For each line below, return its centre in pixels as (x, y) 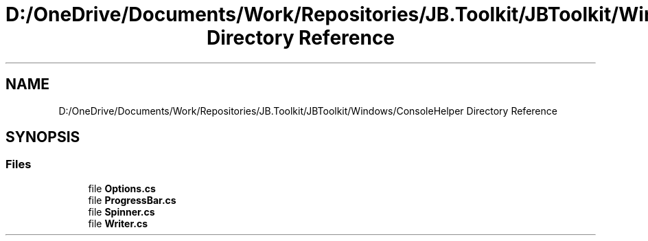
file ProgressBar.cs (132, 200)
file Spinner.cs (121, 211)
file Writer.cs (118, 223)
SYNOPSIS (43, 137)
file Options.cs (122, 188)
